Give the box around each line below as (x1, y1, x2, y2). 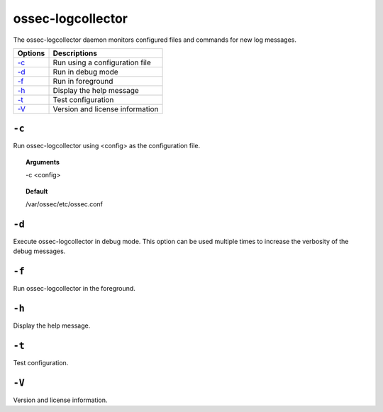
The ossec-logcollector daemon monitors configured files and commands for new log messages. (13, 35, 297, 44)
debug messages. (13, 247, 66, 255)
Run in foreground (52, 76, 113, 86)
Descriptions (52, 48, 97, 58)
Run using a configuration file (52, 57, 152, 67)
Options (17, 48, 45, 58)
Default (26, 186, 48, 195)
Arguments (26, 157, 60, 166)
